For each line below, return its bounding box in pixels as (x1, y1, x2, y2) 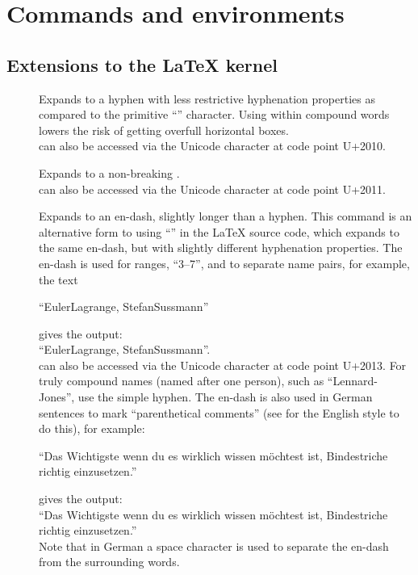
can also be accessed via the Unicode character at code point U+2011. (39, 180, 386, 197)
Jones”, (39, 388, 75, 405)
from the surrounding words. (39, 553, 180, 570)
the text (39, 271, 78, 287)
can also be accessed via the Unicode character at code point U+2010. (39, 137, 386, 154)
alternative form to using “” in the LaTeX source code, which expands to (39, 223, 399, 240)
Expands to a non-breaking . (39, 164, 180, 181)
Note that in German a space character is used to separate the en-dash (39, 537, 389, 554)
